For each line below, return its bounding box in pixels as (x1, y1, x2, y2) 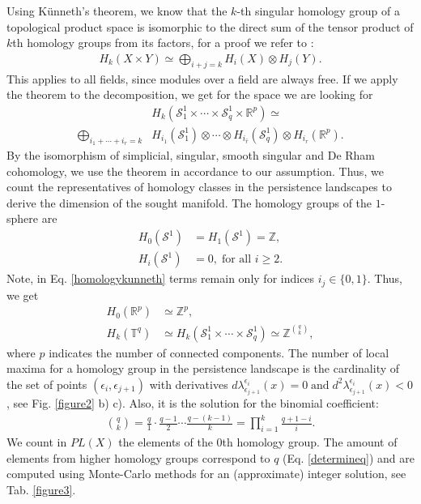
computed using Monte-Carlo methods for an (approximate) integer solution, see (6, 465, 406, 482)
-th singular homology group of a (236, 2, 401, 19)
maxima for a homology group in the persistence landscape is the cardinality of (6, 360, 400, 377)
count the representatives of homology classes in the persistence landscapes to (6, 178, 392, 195)
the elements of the (118, 434, 213, 450)
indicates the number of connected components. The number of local (49, 344, 389, 361)
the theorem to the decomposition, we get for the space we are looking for (6, 86, 373, 103)
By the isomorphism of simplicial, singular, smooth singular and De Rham (6, 147, 376, 164)
